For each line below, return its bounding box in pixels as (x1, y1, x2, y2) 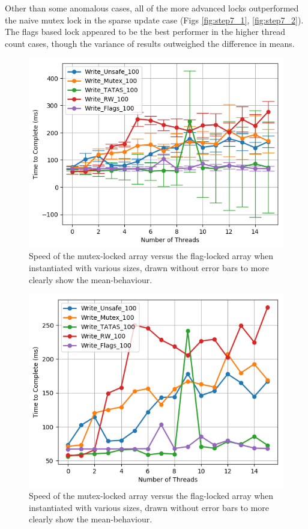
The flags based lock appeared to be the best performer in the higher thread (5, 25, 286, 38)
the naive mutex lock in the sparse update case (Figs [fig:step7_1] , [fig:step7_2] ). (5, 13, 304, 26)
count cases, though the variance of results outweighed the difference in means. (5, 37, 295, 49)
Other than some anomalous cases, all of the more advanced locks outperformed (5, 2, 299, 14)
